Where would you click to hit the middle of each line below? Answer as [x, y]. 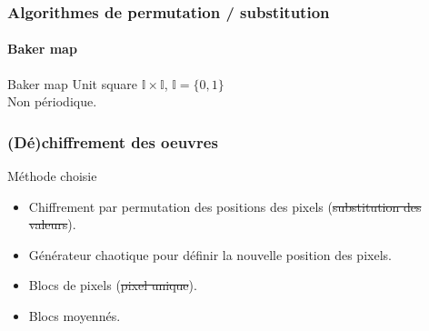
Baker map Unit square [73, 83]
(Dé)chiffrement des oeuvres [113, 141]
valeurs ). [52, 224]
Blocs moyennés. [75, 316]
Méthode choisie [52, 176]
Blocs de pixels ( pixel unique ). [113, 285]
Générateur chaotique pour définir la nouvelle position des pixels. [210, 254]
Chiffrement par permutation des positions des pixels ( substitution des [225, 206]
